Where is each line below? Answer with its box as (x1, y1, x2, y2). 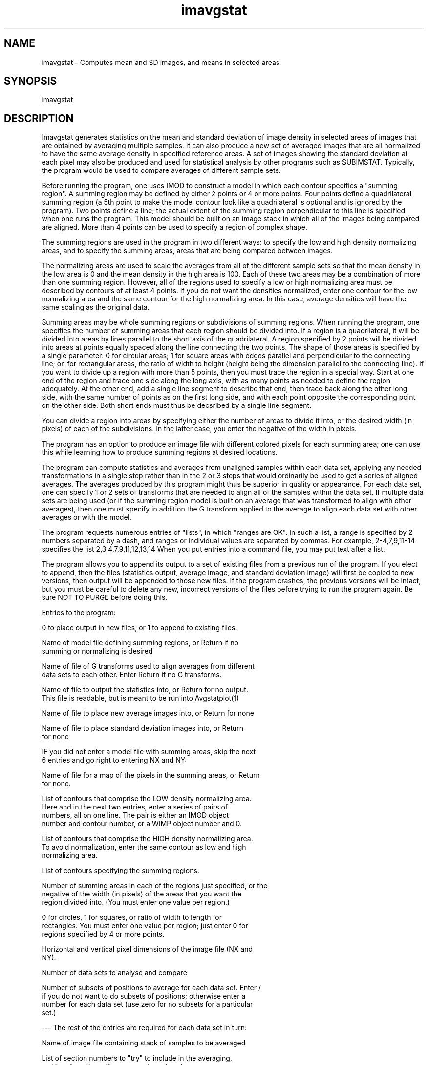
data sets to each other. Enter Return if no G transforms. (42, 670, 222, 679)
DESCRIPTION (4, 112, 74, 125)
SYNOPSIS (4, 75, 57, 87)
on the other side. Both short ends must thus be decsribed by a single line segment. (42, 401, 312, 410)
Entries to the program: (42, 608, 116, 617)
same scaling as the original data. (42, 303, 150, 312)
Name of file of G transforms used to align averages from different (42, 662, 255, 671)
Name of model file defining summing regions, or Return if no (42, 639, 239, 647)
